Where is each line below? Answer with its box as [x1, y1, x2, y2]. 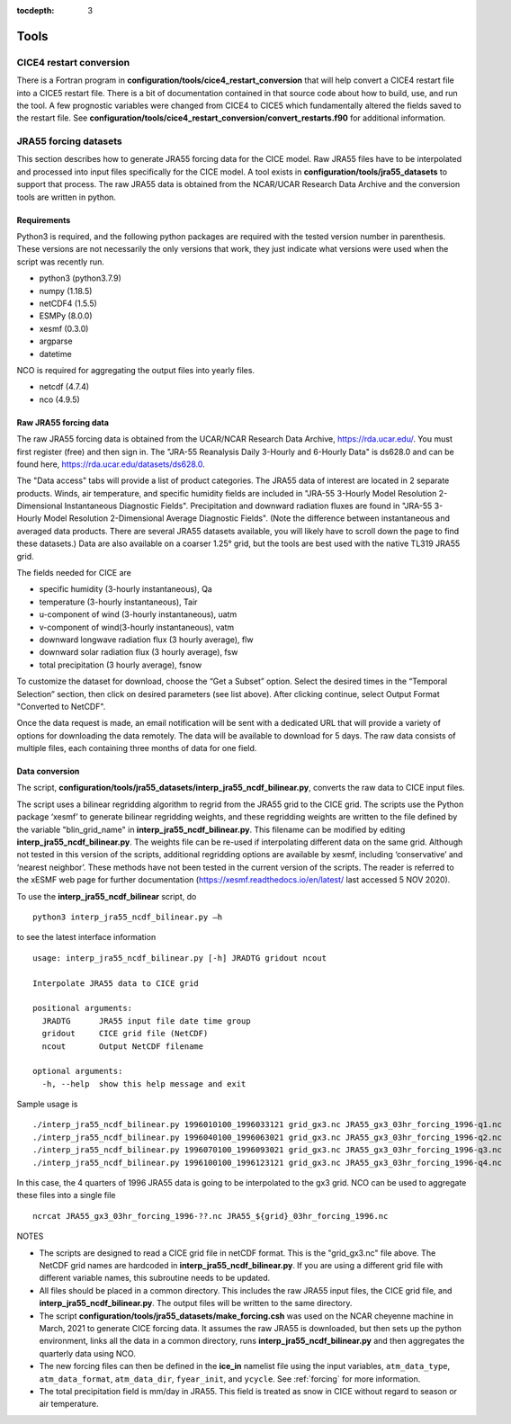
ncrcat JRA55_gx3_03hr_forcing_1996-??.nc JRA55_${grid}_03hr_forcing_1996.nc [32, 1211, 389, 1221]
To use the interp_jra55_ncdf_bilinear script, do [16, 891, 197, 901]
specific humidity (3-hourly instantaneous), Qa [39, 584, 213, 595]
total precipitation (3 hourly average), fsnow [39, 659, 202, 670]
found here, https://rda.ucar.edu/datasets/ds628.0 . [16, 459, 206, 470]
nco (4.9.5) [39, 394, 80, 405]
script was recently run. [16, 256, 105, 267]
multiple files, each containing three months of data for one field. [16, 743, 257, 754]
